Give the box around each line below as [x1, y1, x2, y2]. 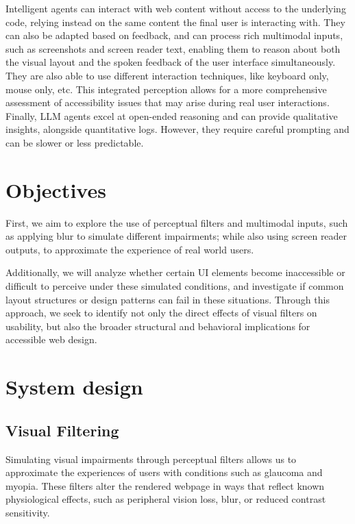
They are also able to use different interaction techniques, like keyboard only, [5, 68, 329, 82]
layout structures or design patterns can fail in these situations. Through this [5, 292, 330, 306]
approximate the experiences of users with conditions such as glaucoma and [5, 465, 323, 479]
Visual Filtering [5, 419, 119, 440]
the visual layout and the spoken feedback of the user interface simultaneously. [5, 55, 336, 69]
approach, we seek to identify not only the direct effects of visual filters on [5, 305, 317, 320]
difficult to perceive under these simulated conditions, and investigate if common [5, 279, 344, 293]
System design [5, 373, 143, 401]
